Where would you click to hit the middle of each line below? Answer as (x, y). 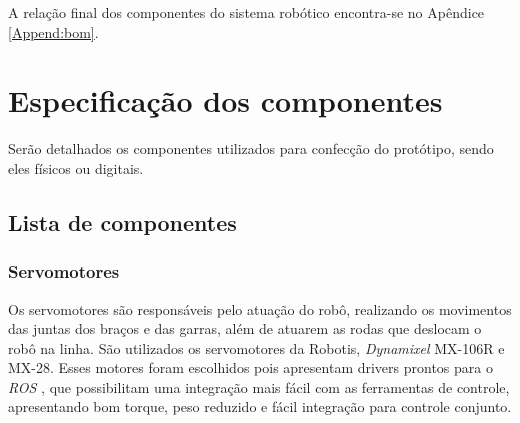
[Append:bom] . (53, 31)
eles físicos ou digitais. (76, 167)
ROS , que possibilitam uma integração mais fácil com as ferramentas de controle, (259, 386)
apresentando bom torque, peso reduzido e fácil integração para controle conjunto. (260, 406)
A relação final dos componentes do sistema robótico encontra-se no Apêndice (246, 12)
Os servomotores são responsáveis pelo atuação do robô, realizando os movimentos (260, 308)
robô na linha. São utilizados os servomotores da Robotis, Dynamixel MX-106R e (256, 347)
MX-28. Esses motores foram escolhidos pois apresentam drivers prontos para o (250, 367)
